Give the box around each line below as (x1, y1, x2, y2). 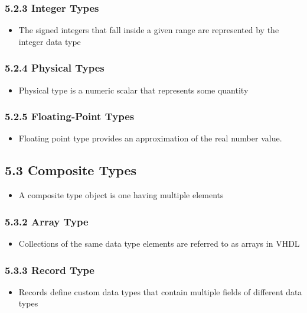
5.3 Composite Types (5, 161, 136, 179)
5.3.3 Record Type (5, 262, 94, 277)
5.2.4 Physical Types (5, 60, 104, 75)
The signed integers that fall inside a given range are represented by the (18, 24, 279, 36)
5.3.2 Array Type (5, 214, 89, 228)
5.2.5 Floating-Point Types (5, 109, 135, 124)
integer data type (18, 35, 81, 47)
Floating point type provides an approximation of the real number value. (18, 132, 282, 144)
